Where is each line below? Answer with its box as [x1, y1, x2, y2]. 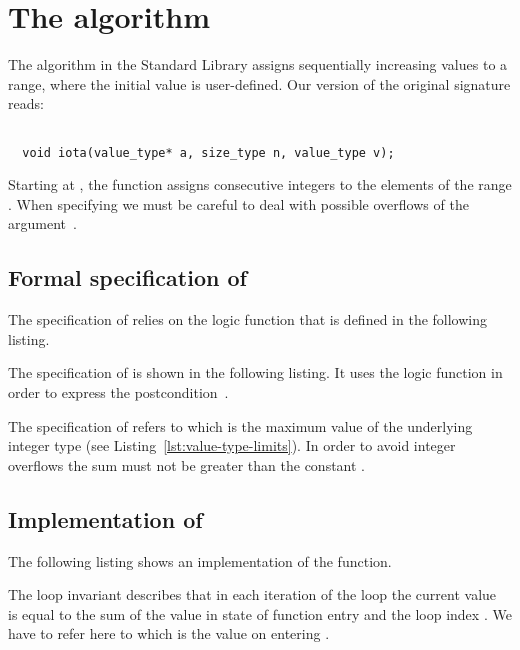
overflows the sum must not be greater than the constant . [8, 454, 365, 475]
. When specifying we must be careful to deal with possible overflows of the [8, 193, 469, 214]
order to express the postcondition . [8, 381, 229, 402]
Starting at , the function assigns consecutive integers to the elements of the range [8, 174, 512, 195]
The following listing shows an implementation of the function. [8, 550, 392, 571]
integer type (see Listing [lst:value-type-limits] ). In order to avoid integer [8, 435, 456, 456]
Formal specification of [8, 262, 247, 293]
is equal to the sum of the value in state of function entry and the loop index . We [8, 603, 512, 624]
